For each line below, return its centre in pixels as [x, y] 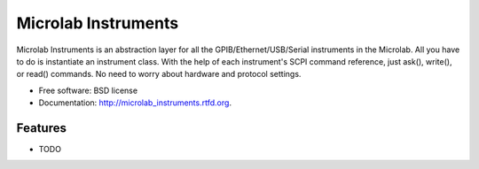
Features [41, 128]
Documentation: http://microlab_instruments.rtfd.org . [135, 103]
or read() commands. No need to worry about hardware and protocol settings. [159, 74]
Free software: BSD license [88, 90]
